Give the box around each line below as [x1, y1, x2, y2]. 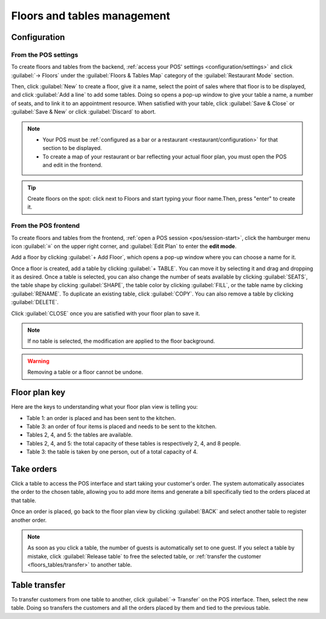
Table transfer [11, 580, 66, 590]
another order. [11, 516, 47, 523]
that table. [11, 496, 36, 504]
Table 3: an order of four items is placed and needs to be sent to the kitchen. [26, 423, 217, 430]
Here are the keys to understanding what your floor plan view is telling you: [11, 403, 198, 410]
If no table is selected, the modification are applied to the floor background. [27, 337, 216, 345]
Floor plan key [11, 387, 66, 398]
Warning [27, 357, 50, 365]
